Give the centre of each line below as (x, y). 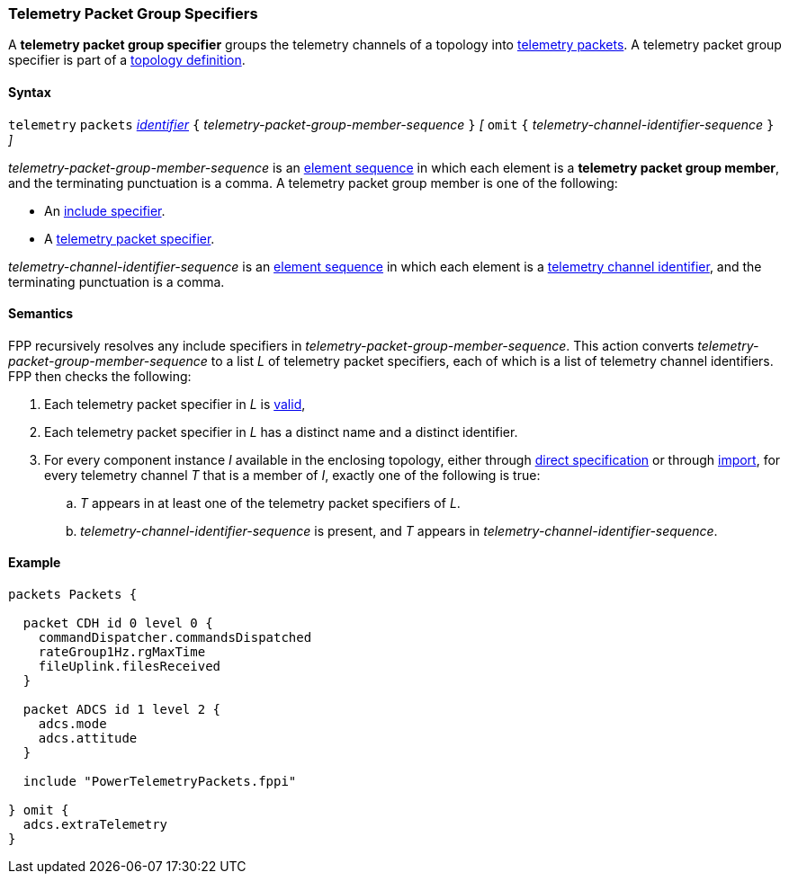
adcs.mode (72, 724)
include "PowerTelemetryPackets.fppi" (160, 782)
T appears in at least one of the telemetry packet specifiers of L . (270, 503)
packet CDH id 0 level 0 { (118, 623)
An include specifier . (105, 210)
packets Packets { (73, 595)
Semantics (41, 314)
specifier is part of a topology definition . (127, 60)
